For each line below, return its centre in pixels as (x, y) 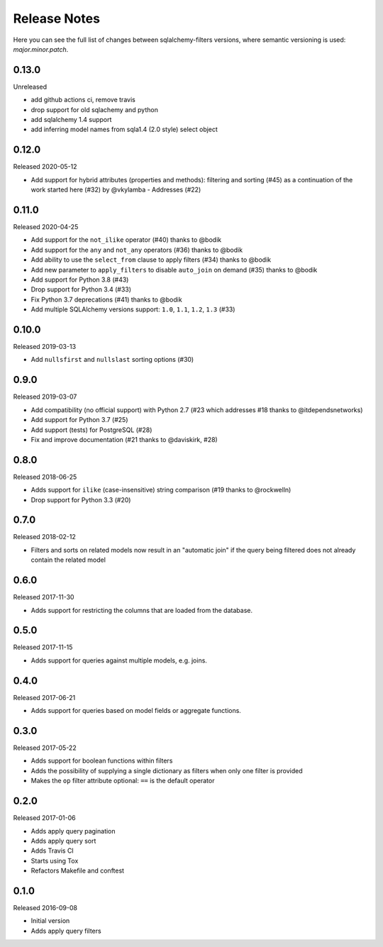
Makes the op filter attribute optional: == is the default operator (123, 781)
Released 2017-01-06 (44, 818)
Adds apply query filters (66, 931)
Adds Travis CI (52, 851)
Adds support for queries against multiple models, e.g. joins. (119, 660)
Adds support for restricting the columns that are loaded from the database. (142, 610)
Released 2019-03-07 (45, 397)
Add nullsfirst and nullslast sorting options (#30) (112, 360)
